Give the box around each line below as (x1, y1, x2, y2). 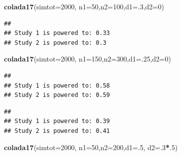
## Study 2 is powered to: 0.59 (4, 92, 110, 99)
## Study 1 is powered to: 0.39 (4, 118, 110, 125)
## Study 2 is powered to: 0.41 (4, 127, 110, 134)
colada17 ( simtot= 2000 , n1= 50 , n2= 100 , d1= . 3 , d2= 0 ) (4, 1, 164, 11)
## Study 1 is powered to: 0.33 (4, 30, 110, 37)
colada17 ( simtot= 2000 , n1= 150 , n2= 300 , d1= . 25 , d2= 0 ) (4, 54, 171, 64)
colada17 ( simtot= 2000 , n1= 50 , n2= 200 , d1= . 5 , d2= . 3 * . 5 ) (4, 142, 178, 152)
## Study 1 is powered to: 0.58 (4, 82, 110, 89)
